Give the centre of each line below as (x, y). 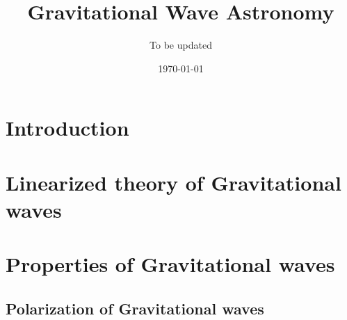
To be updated (181, 45)
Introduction (67, 128)
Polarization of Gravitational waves (135, 308)
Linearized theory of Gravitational (173, 182)
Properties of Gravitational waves (170, 264)
